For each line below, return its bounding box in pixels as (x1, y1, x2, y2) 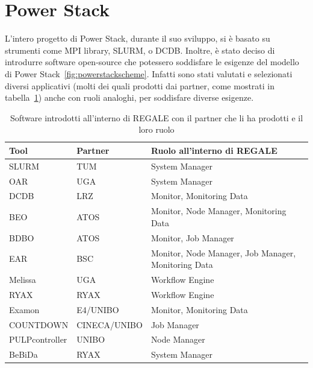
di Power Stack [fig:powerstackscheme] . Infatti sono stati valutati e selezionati (5, 67, 293, 80)
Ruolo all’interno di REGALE (150, 144, 277, 156)
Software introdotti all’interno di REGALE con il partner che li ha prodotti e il (10, 111, 303, 124)
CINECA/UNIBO (76, 318, 143, 331)
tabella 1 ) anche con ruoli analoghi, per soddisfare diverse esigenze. (5, 91, 254, 104)
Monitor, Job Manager (150, 231, 234, 244)
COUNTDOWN (9, 318, 69, 331)
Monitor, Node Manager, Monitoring (150, 205, 287, 217)
